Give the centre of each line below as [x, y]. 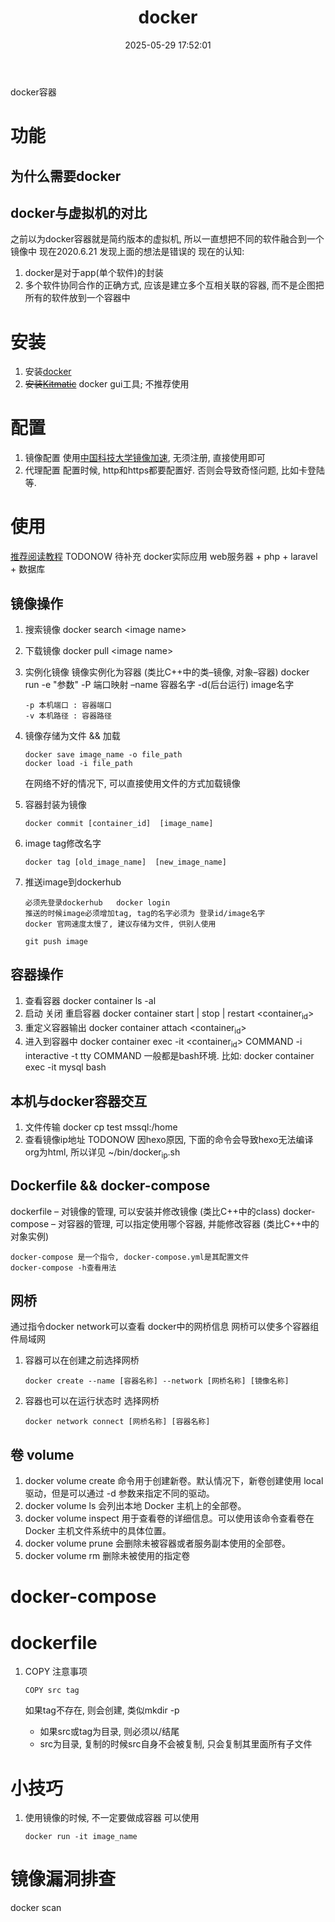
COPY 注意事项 [56, 1672]
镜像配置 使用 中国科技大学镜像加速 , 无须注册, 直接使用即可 [145, 458]
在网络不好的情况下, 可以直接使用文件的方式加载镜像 [132, 783]
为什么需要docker [66, 176]
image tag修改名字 [63, 843]
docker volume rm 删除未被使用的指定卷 [107, 1556]
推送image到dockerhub [73, 882]
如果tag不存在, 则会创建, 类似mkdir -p [102, 1710]
